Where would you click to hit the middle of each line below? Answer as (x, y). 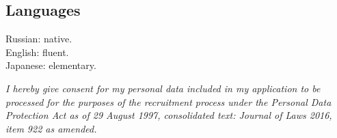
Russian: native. (39, 39)
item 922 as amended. (51, 128)
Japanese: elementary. (51, 65)
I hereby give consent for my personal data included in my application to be (163, 88)
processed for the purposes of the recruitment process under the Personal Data (168, 101)
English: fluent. (37, 52)
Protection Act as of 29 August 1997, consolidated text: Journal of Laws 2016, (169, 115)
